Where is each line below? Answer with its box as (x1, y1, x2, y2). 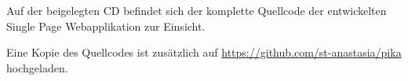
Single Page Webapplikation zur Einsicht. (6, 17, 206, 34)
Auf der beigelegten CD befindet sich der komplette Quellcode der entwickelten (6, 2, 387, 18)
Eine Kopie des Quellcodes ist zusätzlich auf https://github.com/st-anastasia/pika (6, 44, 402, 61)
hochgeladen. (6, 59, 68, 75)
